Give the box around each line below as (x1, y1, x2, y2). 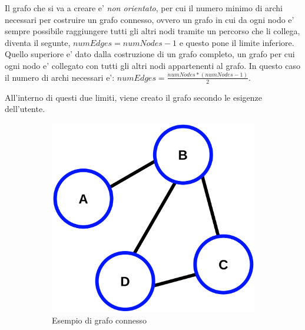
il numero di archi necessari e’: (5, 71, 115, 83)
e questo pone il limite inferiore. (179, 36, 294, 48)
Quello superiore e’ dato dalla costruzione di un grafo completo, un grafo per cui (5, 48, 295, 60)
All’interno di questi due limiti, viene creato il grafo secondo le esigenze (5, 91, 263, 103)
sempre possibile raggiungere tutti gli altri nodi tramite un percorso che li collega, (5, 25, 300, 37)
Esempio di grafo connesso (52, 314, 147, 326)
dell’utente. (5, 103, 45, 115)
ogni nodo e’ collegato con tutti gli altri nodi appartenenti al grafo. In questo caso (5, 59, 300, 71)
